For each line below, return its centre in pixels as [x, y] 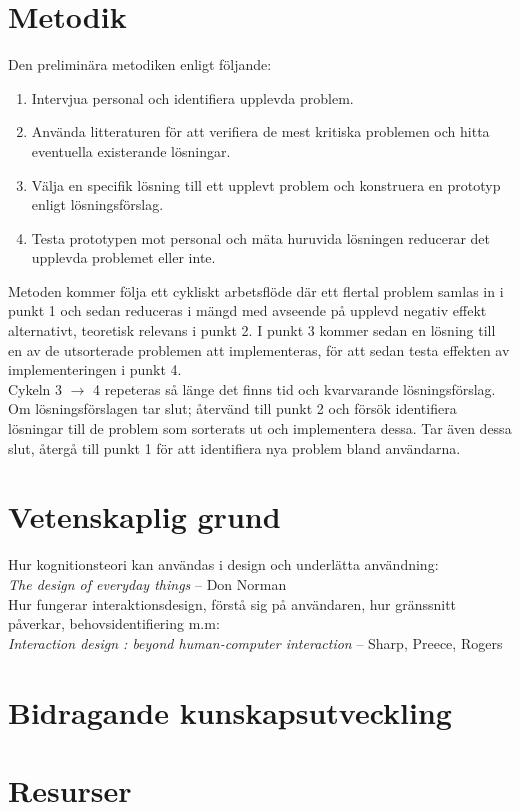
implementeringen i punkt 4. [95, 369]
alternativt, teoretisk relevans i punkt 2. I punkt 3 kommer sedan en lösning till [252, 330]
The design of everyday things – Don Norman [147, 583]
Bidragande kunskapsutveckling [230, 711]
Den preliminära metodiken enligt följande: [140, 64]
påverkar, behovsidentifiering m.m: [114, 623]
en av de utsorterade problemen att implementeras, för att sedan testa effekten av [259, 349]
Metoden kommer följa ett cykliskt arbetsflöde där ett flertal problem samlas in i [256, 290]
